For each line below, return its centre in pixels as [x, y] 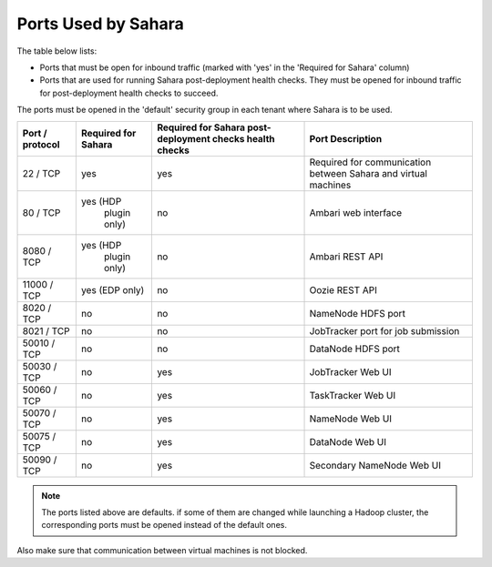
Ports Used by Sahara [100, 24]
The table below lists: [57, 51]
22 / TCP [41, 173]
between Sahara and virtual [369, 173]
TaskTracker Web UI [353, 395]
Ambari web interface [356, 212]
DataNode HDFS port [355, 349]
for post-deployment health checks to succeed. [129, 93]
